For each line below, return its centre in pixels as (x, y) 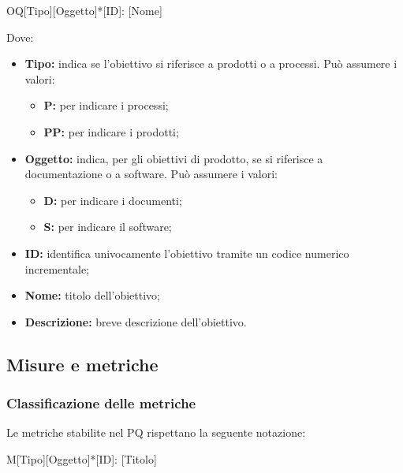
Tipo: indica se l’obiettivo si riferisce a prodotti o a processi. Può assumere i (211, 63)
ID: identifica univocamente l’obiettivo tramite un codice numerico (187, 253)
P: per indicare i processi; (106, 105)
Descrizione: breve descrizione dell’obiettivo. (136, 321)
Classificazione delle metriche (101, 403)
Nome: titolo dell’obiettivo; (92, 295)
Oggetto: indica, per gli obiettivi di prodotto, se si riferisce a (174, 158)
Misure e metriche (82, 364)
